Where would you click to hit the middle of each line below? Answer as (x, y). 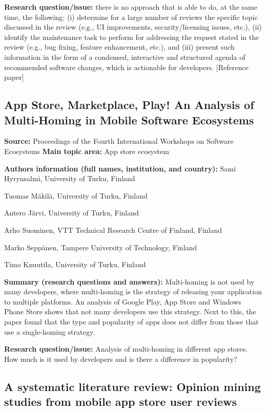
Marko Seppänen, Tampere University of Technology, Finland (101, 247)
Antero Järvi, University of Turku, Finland (71, 213)
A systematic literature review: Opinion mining (132, 386)
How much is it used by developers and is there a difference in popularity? (121, 359)
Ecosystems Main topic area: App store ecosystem (87, 151)
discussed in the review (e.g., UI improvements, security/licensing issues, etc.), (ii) (133, 27)
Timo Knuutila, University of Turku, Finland (75, 264)
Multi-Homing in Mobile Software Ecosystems (129, 120)
